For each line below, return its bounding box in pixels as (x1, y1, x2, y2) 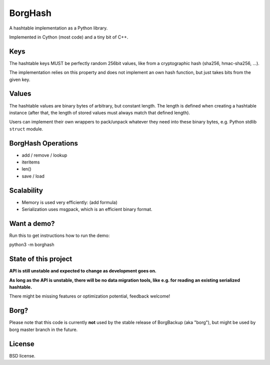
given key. (9, 76, 30, 82)
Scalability (9, 186, 43, 194)
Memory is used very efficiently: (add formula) (21, 199, 117, 205)
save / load (21, 173, 45, 179)
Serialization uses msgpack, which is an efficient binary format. (21, 206, 152, 212)
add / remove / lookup (21, 152, 67, 158)
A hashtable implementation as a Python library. (9, 25, 108, 31)
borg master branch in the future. (9, 326, 78, 332)
